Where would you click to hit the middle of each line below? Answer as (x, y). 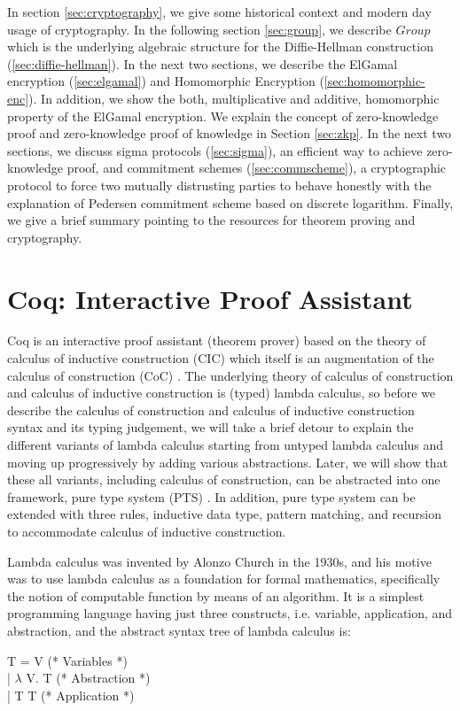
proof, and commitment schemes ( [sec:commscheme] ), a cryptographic (257, 168)
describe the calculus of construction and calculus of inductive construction (211, 410)
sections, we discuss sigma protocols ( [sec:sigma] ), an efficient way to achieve (215, 150)
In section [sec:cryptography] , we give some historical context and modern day (219, 12)
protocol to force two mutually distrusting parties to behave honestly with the (219, 185)
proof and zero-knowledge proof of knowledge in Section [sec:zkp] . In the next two (230, 133)
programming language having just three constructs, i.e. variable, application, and (230, 613)
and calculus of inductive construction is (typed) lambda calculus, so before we (222, 393)
